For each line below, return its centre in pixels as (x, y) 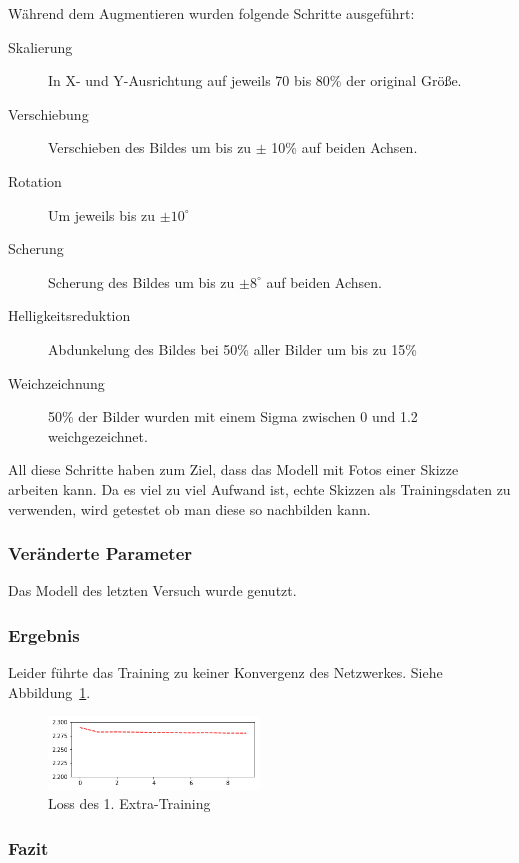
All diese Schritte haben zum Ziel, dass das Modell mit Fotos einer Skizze (233, 469)
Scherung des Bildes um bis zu (141, 281)
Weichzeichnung (56, 382)
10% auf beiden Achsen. (344, 147)
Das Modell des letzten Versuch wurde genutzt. (152, 590)
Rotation (35, 180)
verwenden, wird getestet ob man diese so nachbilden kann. (189, 508)
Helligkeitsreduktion (69, 315)
